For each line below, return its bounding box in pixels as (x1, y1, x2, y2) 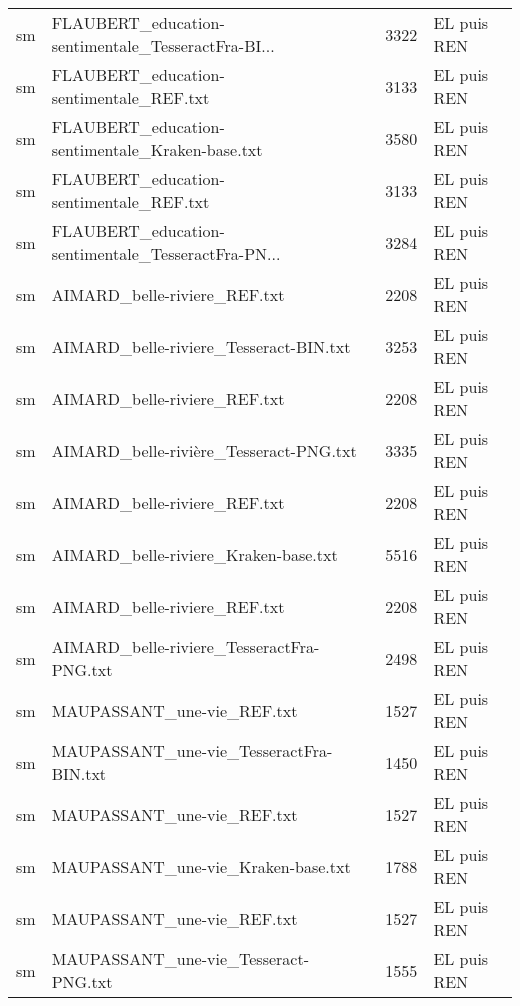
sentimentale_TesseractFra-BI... (51, 34, 275, 57)
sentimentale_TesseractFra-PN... (51, 242, 281, 265)
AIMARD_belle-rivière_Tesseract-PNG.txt (51, 438, 357, 462)
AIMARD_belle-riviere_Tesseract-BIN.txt (51, 334, 351, 358)
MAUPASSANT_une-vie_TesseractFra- (51, 739, 333, 762)
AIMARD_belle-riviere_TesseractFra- (51, 635, 320, 658)
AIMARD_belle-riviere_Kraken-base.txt (51, 542, 338, 566)
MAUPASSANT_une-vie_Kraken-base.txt (51, 854, 351, 878)
